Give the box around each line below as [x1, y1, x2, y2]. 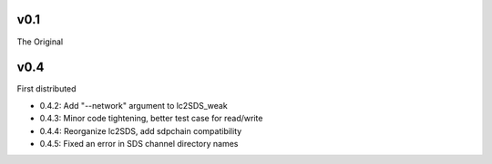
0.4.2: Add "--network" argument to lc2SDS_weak [39, 100, 228, 111]
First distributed [16, 83, 77, 94]
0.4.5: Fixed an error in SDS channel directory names [39, 138, 239, 149]
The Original [16, 36, 64, 47]
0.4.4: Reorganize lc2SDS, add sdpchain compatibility [39, 125, 242, 136]
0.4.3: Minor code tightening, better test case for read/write [39, 113, 263, 124]
